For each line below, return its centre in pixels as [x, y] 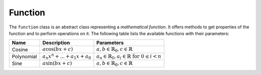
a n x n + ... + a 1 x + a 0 [67, 56]
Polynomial [24, 56]
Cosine [20, 50]
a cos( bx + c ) [58, 49]
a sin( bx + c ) [57, 63]
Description [56, 43]
